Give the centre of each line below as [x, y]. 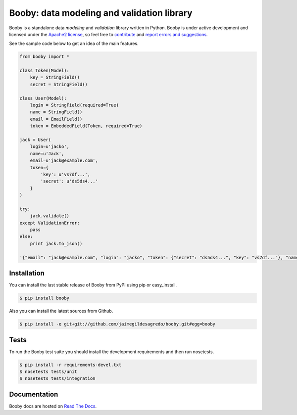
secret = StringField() [59, 84]
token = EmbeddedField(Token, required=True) [86, 126]
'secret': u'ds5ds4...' [69, 181]
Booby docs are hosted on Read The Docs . [53, 406]
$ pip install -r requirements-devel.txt [71, 365]
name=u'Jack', [47, 154]
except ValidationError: [50, 223]
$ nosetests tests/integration [58, 379]
